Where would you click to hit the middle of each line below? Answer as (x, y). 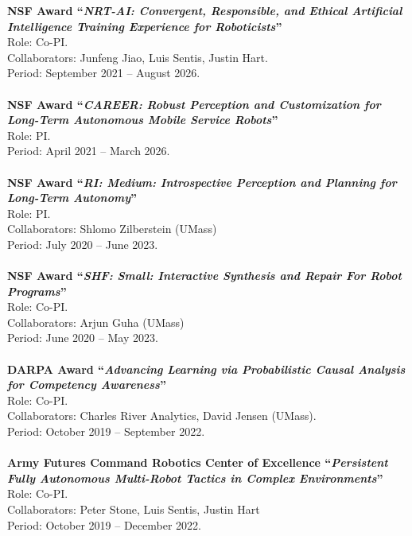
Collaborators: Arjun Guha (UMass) (96, 322)
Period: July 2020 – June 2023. (83, 244)
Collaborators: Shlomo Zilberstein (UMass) (112, 229)
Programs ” (37, 291)
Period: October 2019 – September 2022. (106, 431)
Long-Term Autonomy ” (72, 198)
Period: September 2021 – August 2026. (104, 73)
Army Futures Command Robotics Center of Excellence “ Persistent (198, 462)
